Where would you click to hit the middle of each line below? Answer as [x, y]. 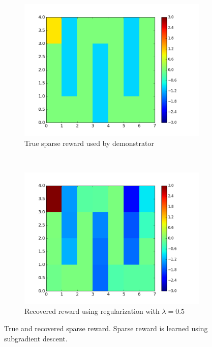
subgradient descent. [36, 338]
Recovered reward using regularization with [92, 311]
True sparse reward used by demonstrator [89, 143]
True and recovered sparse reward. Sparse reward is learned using [106, 328]
